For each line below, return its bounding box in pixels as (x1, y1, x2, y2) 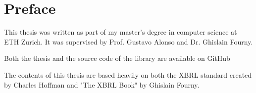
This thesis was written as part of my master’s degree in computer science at (4, 27, 237, 37)
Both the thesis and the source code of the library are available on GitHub (4, 53, 230, 63)
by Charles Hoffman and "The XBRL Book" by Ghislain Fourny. (4, 79, 200, 90)
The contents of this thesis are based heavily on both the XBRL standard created (4, 69, 252, 80)
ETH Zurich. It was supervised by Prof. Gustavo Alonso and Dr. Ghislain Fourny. (4, 36, 253, 46)
